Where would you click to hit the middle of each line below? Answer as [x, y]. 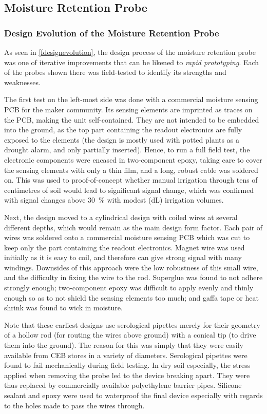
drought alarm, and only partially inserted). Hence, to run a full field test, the [127, 150]
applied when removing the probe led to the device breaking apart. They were [127, 375]
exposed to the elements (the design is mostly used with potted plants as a [122, 139]
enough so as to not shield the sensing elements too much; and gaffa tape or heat [131, 297]
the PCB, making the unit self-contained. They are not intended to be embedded [132, 119]
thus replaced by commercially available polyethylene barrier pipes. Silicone [123, 385]
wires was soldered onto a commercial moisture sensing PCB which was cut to [127, 237]
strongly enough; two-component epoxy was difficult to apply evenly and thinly [129, 288]
